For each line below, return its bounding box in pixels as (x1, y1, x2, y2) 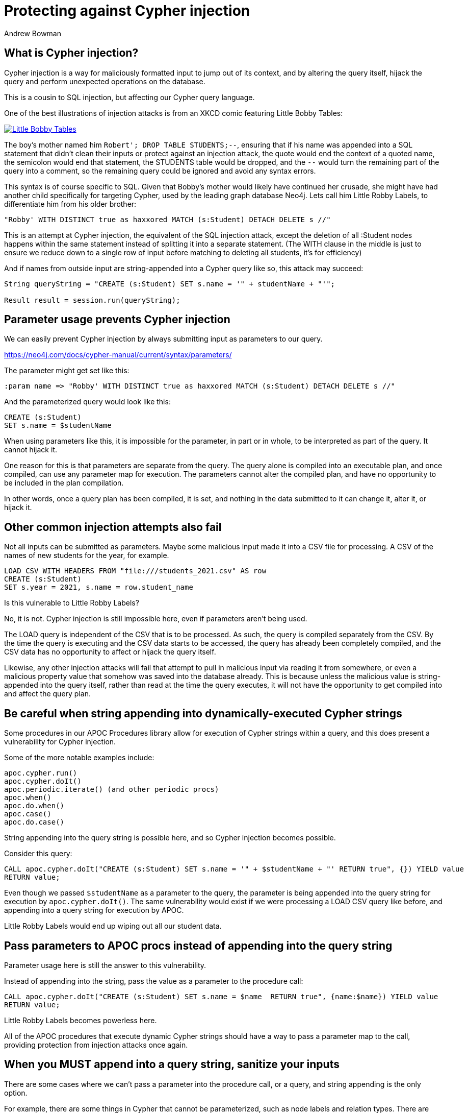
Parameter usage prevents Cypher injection (4, 313, 230, 326)
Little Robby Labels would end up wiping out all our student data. (4, 922, 222, 931)
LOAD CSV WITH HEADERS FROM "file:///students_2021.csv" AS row (4, 567, 267, 575)
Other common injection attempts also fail (4, 520, 222, 534)
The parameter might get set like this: (4, 366, 129, 375)
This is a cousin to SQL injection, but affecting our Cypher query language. (4, 92, 255, 102)
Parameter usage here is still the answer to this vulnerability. (4, 960, 206, 970)
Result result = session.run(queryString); (4, 296, 180, 304)
